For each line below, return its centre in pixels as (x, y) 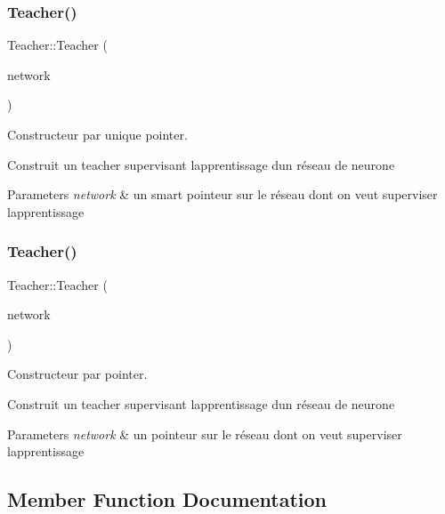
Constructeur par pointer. (77, 374)
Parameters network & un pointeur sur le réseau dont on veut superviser (205, 434)
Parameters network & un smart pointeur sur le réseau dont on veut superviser (222, 194)
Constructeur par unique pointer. (97, 134)
